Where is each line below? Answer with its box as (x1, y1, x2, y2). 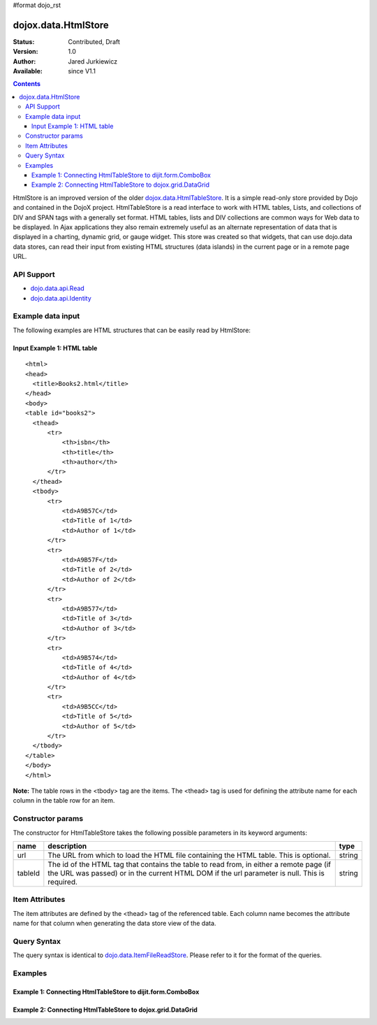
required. (47, 877, 78, 887)
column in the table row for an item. (13, 796, 115, 805)
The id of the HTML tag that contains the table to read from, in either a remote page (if (47, 859, 332, 869)
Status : (13, 37, 35, 45)
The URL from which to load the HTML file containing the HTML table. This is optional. (47, 850, 331, 860)
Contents (13, 80, 41, 88)
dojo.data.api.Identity (30, 294, 92, 302)
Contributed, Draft (68, 37, 120, 45)
